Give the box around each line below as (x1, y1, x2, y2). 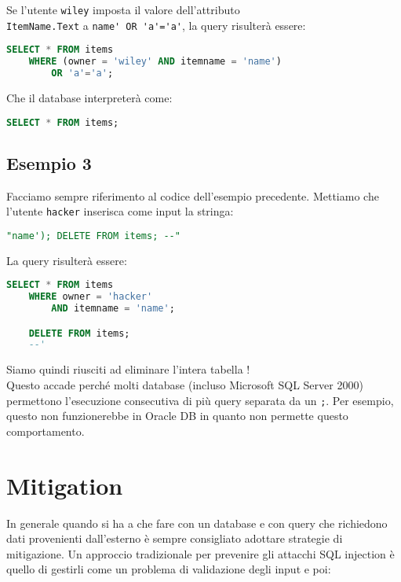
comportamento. (6, 422, 85, 439)
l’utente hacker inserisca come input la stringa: (6, 203, 234, 219)
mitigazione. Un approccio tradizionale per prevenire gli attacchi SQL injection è (6, 545, 395, 562)
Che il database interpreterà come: (6, 89, 173, 105)
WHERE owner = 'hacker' (28, 291, 153, 303)
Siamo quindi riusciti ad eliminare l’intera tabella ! (6, 361, 250, 378)
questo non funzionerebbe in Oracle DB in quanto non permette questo (6, 407, 348, 424)
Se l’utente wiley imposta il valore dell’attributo (6, 2, 240, 17)
